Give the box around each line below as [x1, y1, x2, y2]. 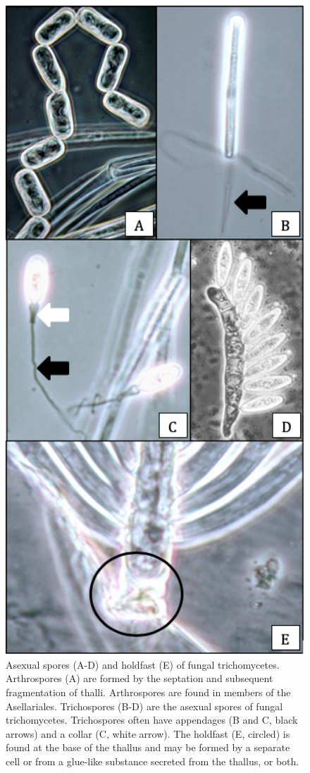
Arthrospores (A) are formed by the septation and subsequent [6, 671, 273, 686]
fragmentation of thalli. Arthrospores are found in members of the [6, 685, 291, 700]
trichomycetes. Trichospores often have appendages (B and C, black [6, 712, 298, 727]
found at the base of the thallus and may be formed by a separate [6, 740, 290, 755]
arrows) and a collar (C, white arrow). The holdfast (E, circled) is [6, 726, 290, 741]
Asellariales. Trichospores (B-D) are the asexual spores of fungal [6, 698, 283, 713]
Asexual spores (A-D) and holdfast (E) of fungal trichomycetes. [6, 657, 280, 672]
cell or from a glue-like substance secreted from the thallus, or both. [6, 754, 299, 769]
